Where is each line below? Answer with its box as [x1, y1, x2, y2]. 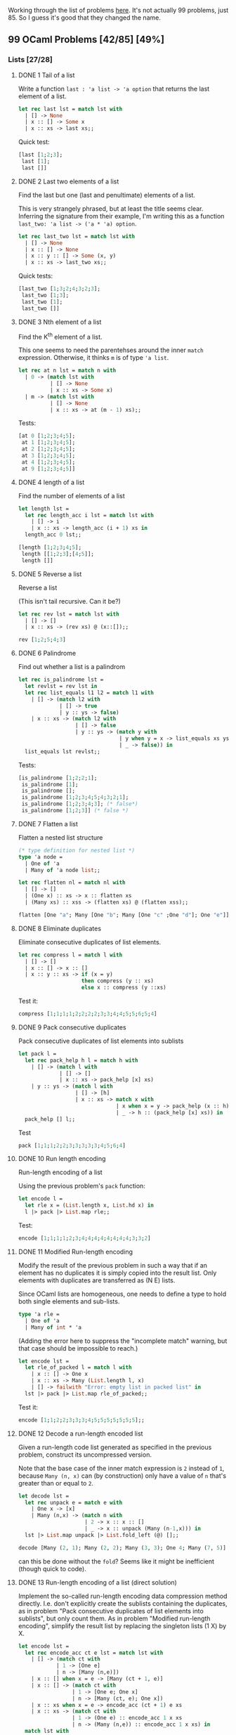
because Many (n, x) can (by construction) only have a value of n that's [18, 1471, 227, 1480]
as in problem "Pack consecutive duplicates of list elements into [18, 1606, 204, 1615]
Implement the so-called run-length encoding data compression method [18, 1592, 228, 1600]
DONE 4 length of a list [18, 478, 85, 486]
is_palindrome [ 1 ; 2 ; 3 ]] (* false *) [21, 807, 129, 814]
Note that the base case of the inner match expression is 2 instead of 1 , [18, 1464, 225, 1472]
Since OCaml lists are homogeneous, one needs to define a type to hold [18, 1289, 227, 1298]
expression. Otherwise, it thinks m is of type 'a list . [18, 353, 169, 362]
